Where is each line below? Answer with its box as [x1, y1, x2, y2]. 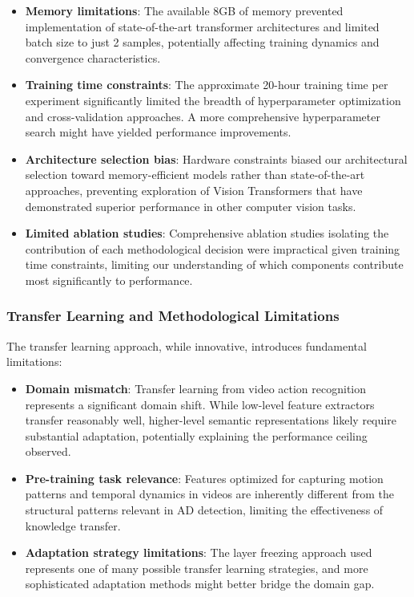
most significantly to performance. [25, 271, 193, 288]
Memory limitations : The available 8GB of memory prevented [25, 2, 344, 18]
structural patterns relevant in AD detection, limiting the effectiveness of [25, 502, 384, 518]
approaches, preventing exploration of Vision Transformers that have [25, 181, 363, 198]
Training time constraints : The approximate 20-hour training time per [25, 76, 388, 93]
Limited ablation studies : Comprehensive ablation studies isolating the [25, 225, 389, 242]
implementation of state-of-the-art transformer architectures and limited [25, 18, 380, 35]
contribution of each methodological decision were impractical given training [25, 240, 400, 257]
